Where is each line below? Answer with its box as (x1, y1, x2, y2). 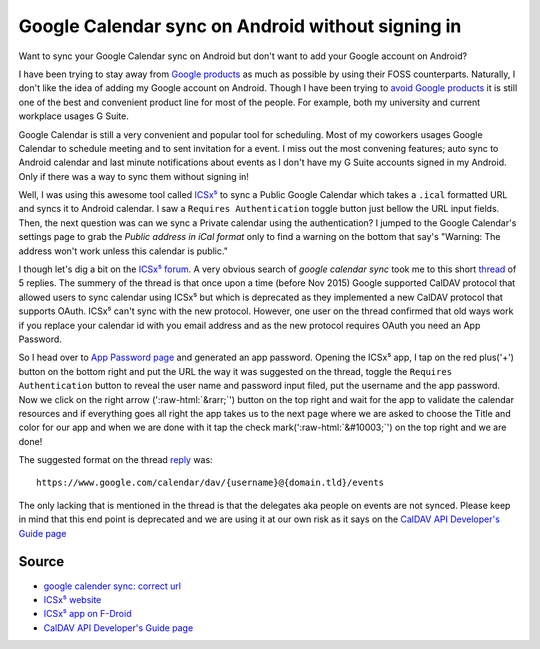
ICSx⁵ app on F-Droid (43, 608, 132, 620)
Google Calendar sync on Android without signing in (18, 15, 462, 37)
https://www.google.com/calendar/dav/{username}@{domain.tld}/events (36, 477, 385, 489)
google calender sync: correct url (43, 580, 182, 592)
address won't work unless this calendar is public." (18, 245, 229, 257)
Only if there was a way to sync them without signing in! (18, 170, 250, 182)
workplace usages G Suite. (18, 110, 129, 122)
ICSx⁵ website (43, 593, 102, 605)
